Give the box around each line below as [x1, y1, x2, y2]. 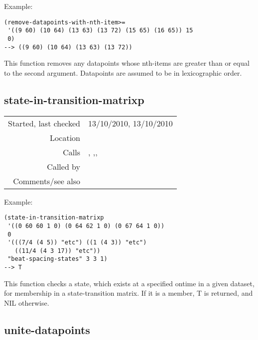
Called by [47, 160, 81, 172]
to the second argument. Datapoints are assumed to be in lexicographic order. [4, 67, 242, 78]
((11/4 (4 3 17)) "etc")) [14, 247, 101, 254]
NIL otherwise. [4, 297, 49, 308]
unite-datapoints [4, 322, 90, 337]
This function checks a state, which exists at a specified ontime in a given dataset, [4, 278, 255, 288]
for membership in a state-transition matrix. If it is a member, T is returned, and [4, 288, 253, 298]
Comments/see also [13, 175, 81, 187]
